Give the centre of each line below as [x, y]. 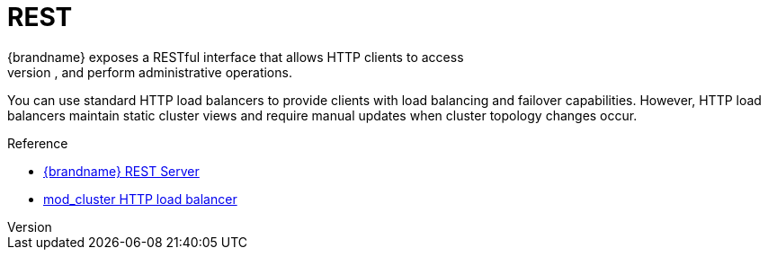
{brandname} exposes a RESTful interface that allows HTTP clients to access [236, 57]
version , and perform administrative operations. [150, 72]
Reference [38, 143]
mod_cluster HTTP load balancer [140, 199]
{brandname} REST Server [121, 171]
